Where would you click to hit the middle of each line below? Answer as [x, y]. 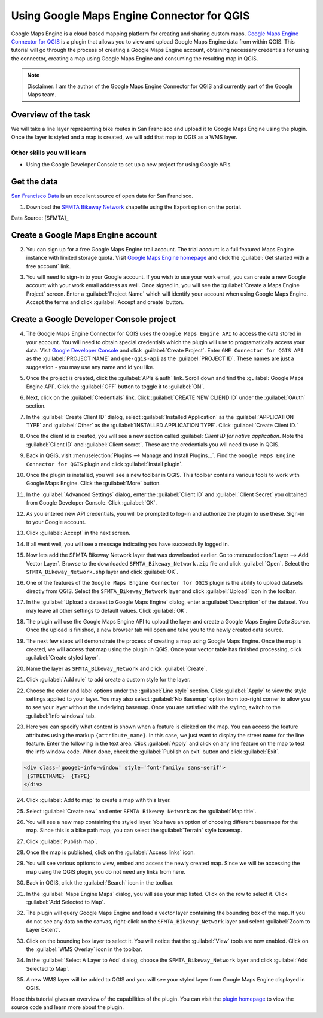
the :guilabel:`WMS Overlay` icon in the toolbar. [84, 949]
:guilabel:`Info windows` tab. [61, 716]
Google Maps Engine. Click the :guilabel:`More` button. [93, 483]
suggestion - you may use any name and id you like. [90, 367]
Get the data [34, 182]
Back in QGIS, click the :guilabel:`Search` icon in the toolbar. [100, 883]
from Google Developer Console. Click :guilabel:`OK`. [92, 503]
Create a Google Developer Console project [94, 319]
